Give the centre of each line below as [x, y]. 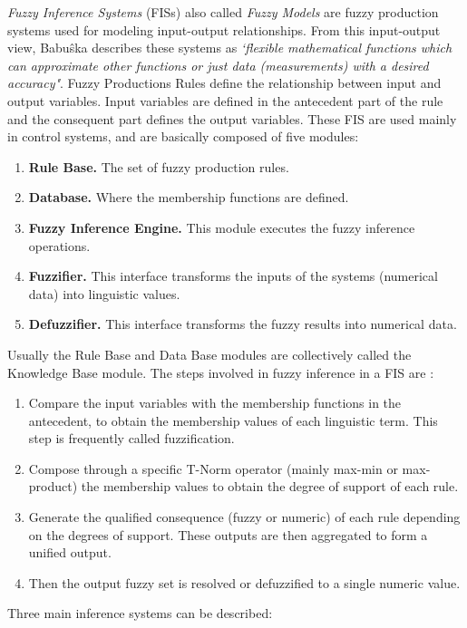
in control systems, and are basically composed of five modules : [183, 136]
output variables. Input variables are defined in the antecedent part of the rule [225, 100]
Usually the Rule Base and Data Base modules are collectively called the [209, 354]
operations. [59, 245]
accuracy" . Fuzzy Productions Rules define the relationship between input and [224, 83]
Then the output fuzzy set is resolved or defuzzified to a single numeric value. [244, 582]
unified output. [70, 552]
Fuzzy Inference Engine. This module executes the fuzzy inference [222, 227]
